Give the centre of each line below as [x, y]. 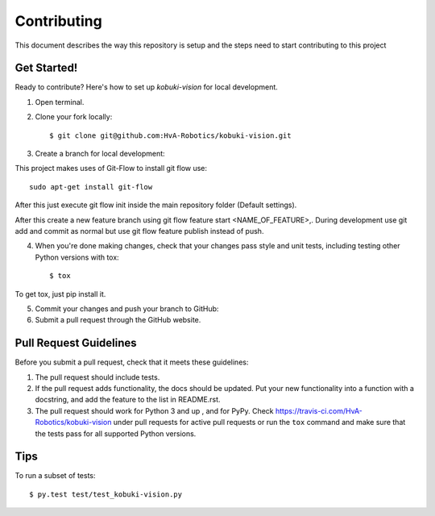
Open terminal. [60, 102]
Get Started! [46, 68]
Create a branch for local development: [100, 154]
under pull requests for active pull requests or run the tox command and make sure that [259, 422]
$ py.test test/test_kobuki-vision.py [106, 494]
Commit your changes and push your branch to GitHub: [127, 308]
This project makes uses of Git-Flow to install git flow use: [111, 169]
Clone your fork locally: [74, 117]
